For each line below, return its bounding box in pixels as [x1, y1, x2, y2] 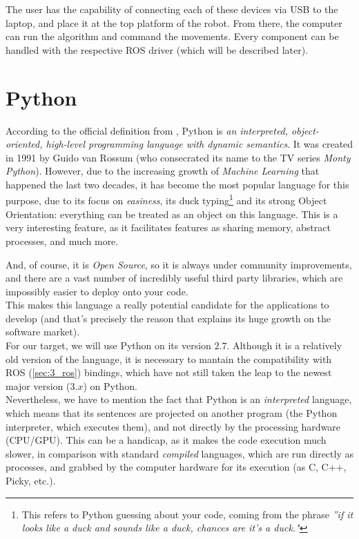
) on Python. [83, 378, 137, 393]
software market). [6, 324, 80, 339]
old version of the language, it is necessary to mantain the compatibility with [6, 351, 332, 366]
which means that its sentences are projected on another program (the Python [6, 406, 338, 420]
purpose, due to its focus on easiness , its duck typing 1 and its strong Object [6, 191, 327, 208]
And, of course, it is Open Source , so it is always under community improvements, [6, 257, 352, 271]
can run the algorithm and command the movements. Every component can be [6, 29, 339, 43]
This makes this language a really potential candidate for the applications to [6, 297, 329, 312]
